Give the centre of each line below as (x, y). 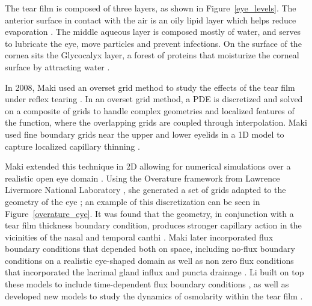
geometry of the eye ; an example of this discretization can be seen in (133, 201)
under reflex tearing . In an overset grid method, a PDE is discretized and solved (154, 99)
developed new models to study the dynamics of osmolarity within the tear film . (154, 295)
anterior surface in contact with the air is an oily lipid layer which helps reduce (151, 20)
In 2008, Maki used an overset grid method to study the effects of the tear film (150, 87)
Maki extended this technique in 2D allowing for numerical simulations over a (148, 166)
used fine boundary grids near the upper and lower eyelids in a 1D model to (145, 134)
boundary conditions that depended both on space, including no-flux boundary (150, 249)
